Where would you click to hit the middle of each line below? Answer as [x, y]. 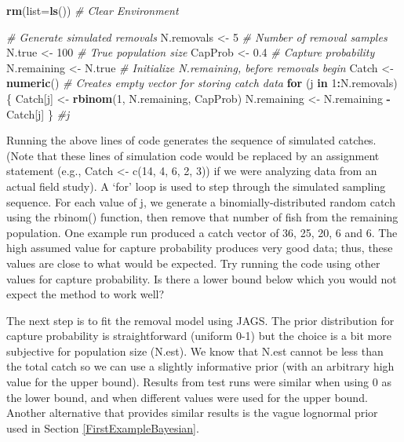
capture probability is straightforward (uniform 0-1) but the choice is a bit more [199, 336]
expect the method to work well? [86, 294]
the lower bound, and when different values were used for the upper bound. [187, 397]
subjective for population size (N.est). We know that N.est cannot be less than [195, 351]
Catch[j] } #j [38, 113]
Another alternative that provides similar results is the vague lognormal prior [192, 413]
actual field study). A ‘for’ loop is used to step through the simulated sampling [196, 186]
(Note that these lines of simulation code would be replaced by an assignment [193, 155]
